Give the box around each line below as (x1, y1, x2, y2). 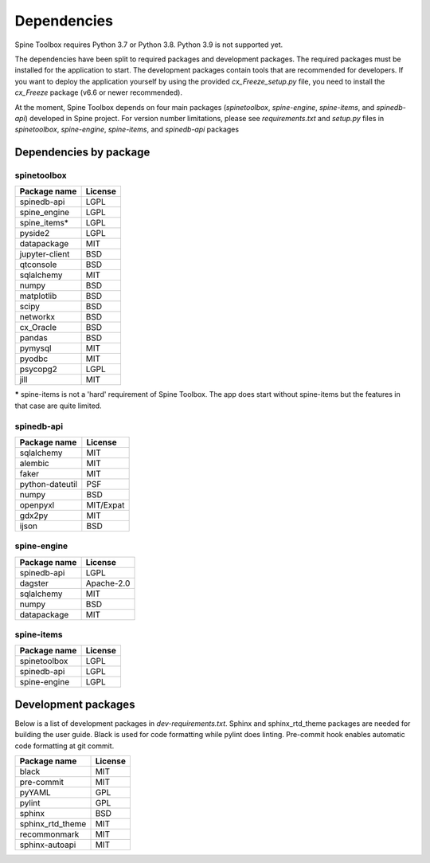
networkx (19, 312, 56, 323)
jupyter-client (19, 249, 70, 260)
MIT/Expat (86, 499, 125, 510)
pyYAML (19, 787, 51, 798)
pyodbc (19, 353, 49, 364)
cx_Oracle (19, 322, 57, 333)
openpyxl (19, 499, 55, 510)
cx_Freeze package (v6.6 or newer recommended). (14, 88, 183, 97)
